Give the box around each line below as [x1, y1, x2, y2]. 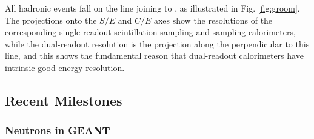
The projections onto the [5, 13, 97, 26]
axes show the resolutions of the [153, 13, 273, 26]
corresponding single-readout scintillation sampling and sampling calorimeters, [5, 25, 296, 38]
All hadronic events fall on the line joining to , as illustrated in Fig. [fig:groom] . [5, 2, 300, 14]
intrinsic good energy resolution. [5, 61, 125, 73]
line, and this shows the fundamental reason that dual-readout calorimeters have [5, 49, 304, 62]
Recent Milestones [5, 90, 122, 109]
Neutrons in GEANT [5, 123, 110, 138]
